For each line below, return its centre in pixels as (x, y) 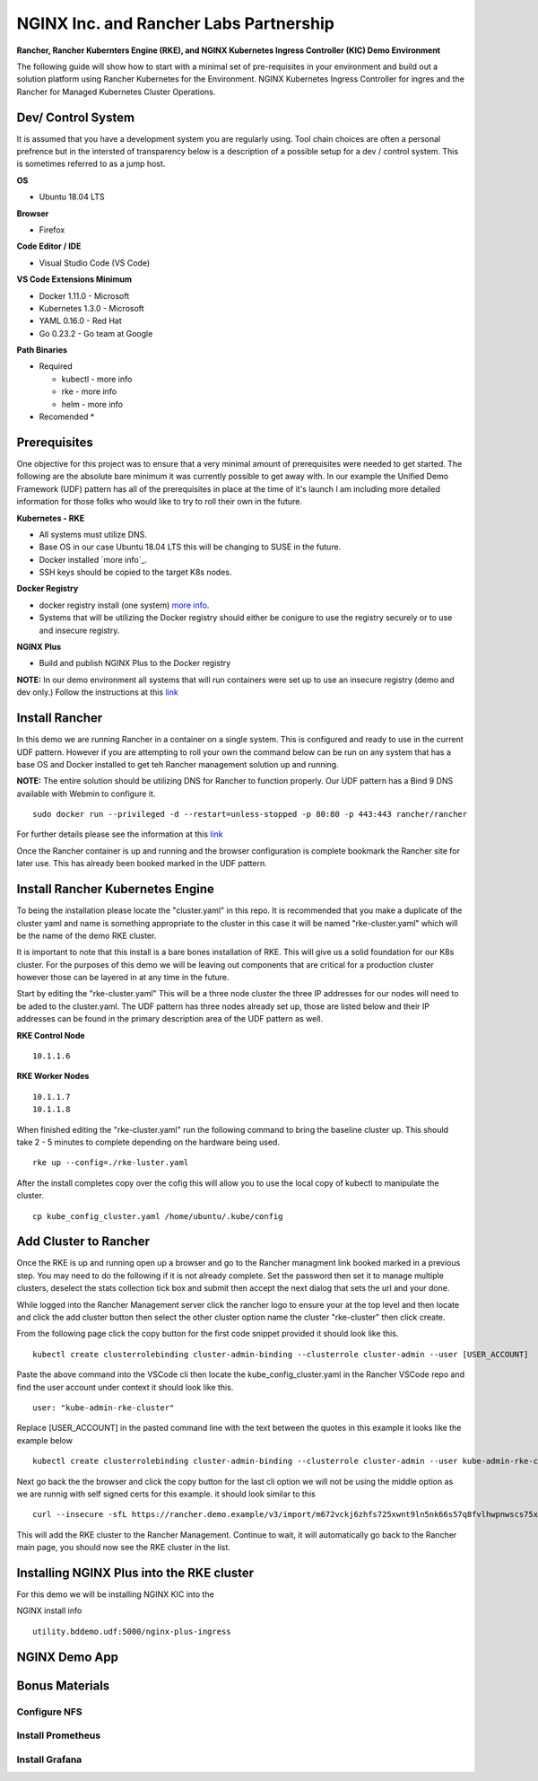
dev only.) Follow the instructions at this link (97, 692)
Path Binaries (42, 350)
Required (56, 366)
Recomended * (67, 417)
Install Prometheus (59, 1735)
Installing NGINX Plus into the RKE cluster (135, 1572)
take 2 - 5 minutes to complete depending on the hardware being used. (148, 1142)
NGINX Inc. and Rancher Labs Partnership (176, 23)
